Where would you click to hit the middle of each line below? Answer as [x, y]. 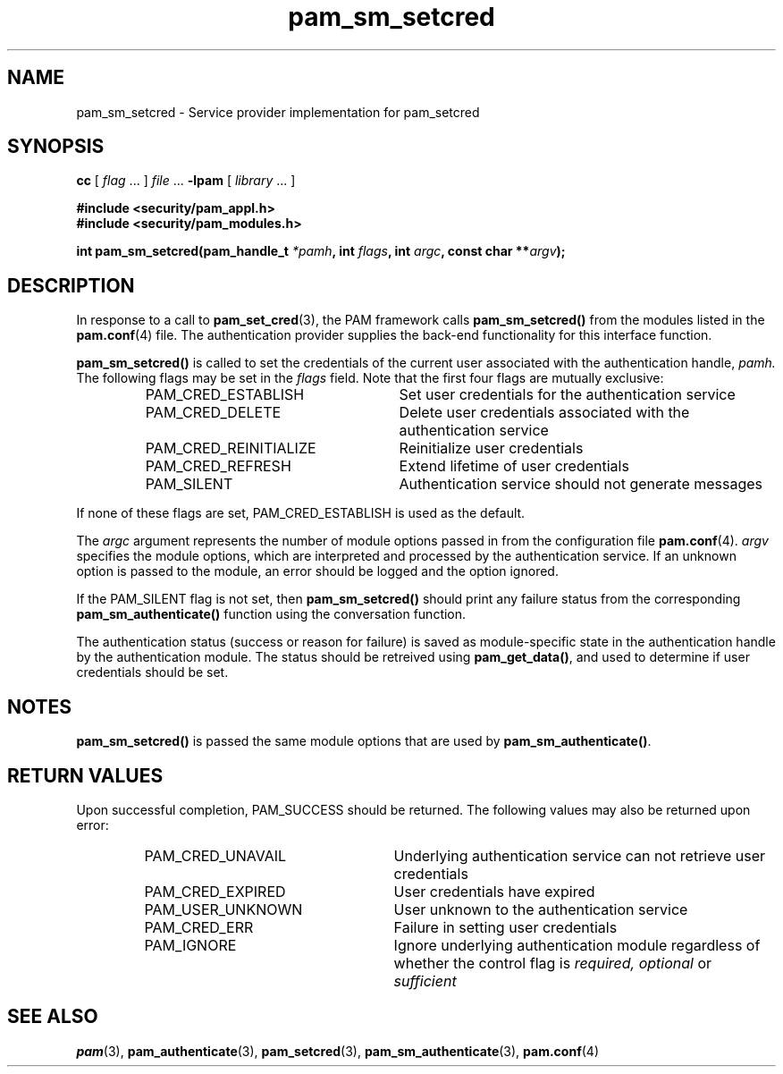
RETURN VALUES [85, 775]
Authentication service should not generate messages [581, 484]
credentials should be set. [152, 672]
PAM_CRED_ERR [199, 927]
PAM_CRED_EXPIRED [215, 891]
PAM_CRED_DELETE [213, 413]
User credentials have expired [494, 891]
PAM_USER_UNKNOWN [223, 909]
